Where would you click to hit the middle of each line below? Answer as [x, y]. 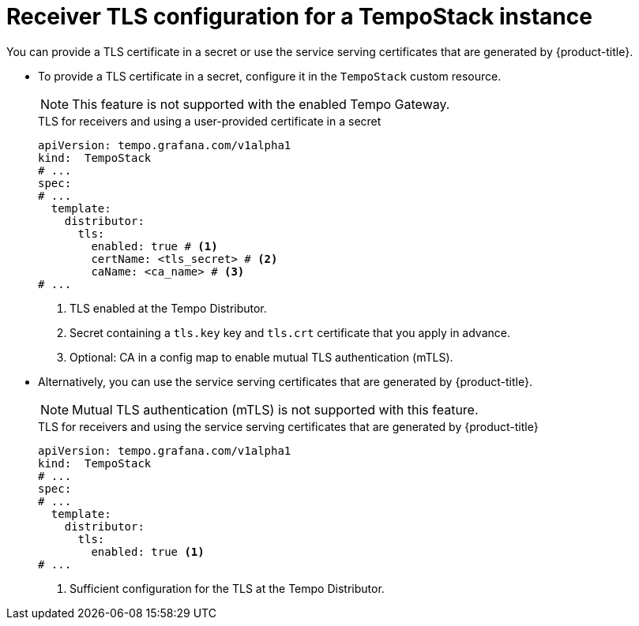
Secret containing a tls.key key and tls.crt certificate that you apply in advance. [290, 332]
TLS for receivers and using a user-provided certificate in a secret [210, 121]
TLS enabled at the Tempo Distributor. [168, 308]
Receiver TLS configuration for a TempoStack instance [299, 17]
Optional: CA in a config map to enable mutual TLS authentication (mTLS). [261, 357]
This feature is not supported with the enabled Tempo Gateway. [261, 104]
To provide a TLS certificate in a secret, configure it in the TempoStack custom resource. [270, 76]
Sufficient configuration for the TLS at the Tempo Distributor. [227, 588]
